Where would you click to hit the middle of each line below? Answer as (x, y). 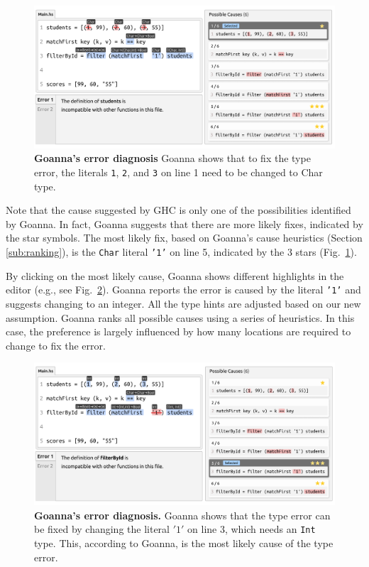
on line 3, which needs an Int (252, 529)
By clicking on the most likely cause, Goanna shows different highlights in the (175, 275)
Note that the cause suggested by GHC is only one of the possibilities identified (178, 210)
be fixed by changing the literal (102, 529)
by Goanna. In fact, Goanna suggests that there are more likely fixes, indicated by (184, 223)
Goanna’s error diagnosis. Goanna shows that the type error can (182, 515)
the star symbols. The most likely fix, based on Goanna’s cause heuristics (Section (184, 238)
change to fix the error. (56, 345)
